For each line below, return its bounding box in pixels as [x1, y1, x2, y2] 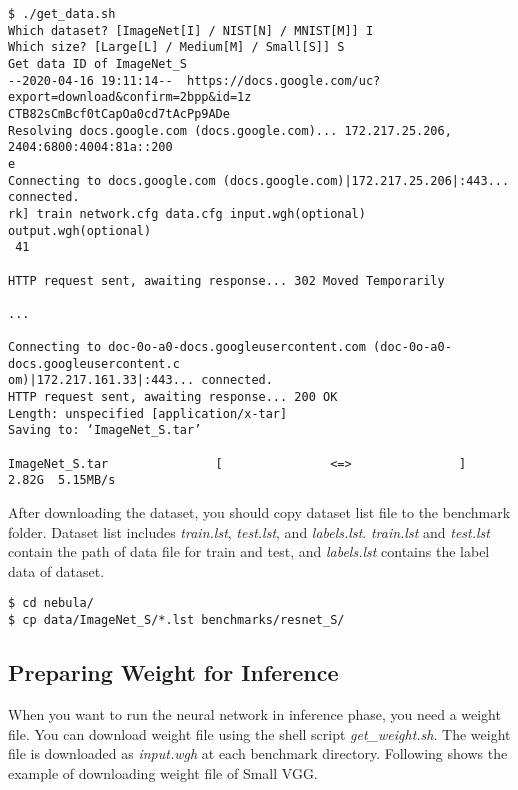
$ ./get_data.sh [8, 7, 116, 21]
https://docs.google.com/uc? [186, 73, 381, 88]
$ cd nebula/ [8, 596, 94, 611]
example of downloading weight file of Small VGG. [8, 762, 318, 783]
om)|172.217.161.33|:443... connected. [8, 373, 273, 388]
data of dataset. [8, 560, 105, 581]
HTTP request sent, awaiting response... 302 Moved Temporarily [8, 273, 445, 288]
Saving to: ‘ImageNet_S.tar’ [8, 423, 202, 438]
